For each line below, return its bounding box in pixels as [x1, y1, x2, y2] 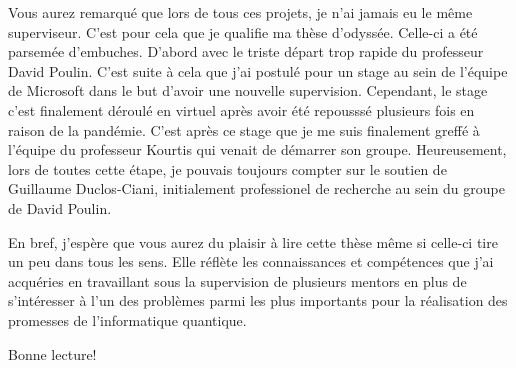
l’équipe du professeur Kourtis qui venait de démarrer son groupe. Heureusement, [8, 139, 507, 160]
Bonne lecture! [8, 343, 97, 364]
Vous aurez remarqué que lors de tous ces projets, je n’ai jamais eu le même [8, 2, 473, 22]
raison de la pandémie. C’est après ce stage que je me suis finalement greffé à [8, 119, 480, 140]
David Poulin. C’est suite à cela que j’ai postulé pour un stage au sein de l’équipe [8, 60, 508, 81]
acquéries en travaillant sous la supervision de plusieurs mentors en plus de [8, 270, 467, 291]
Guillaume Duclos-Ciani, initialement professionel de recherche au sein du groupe [8, 178, 505, 199]
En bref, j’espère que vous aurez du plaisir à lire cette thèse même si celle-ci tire [8, 231, 498, 252]
